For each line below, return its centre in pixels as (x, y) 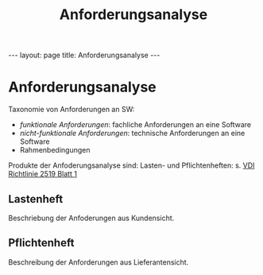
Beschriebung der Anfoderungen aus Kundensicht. (91, 218)
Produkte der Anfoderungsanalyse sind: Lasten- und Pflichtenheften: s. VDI (131, 165)
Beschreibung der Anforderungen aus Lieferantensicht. (99, 262)
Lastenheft (36, 199)
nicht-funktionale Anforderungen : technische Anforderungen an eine (132, 134)
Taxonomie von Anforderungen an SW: (72, 110)
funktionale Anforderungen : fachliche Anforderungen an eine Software (135, 125)
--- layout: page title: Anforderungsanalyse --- (84, 55)
